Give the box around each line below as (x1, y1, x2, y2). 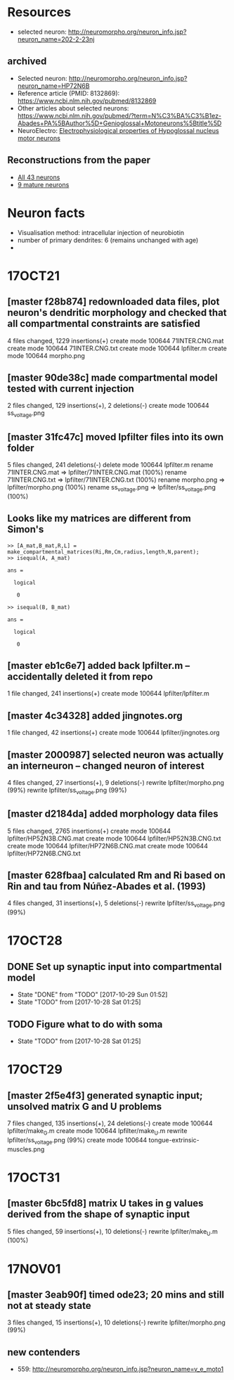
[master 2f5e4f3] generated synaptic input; (7, 1090, 203, 1101)
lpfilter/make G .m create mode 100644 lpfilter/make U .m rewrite (7, 1127, 188, 1137)
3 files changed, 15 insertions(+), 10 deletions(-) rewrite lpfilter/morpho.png (7, 1318, 226, 1327)
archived (7, 56, 47, 68)
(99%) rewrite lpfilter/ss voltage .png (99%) (7, 786, 127, 796)
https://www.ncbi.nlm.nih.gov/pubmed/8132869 (17, 96, 157, 105)
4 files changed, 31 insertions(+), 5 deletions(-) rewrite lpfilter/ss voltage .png (7, 899, 225, 909)
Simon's (7, 523, 44, 535)
